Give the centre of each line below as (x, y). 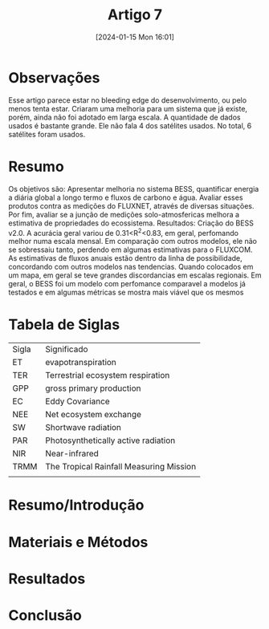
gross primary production (93, 388)
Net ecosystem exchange (94, 415)
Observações (54, 77)
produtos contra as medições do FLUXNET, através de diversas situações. (131, 205)
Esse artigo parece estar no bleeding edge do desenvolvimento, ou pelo (128, 100)
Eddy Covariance (77, 401)
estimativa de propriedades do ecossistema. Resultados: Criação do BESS (131, 223)
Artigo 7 (135, 15)
